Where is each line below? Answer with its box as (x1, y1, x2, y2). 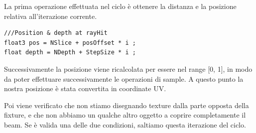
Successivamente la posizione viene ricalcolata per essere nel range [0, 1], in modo (4, 63, 253, 74)
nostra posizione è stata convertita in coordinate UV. (4, 83, 166, 94)
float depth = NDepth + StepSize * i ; (4, 49, 136, 56)
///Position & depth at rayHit (4, 29, 108, 37)
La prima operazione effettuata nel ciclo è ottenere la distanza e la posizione (4, 1, 237, 11)
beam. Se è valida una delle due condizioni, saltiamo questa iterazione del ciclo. (4, 119, 246, 130)
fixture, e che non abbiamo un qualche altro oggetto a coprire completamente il (4, 110, 246, 120)
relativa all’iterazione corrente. (4, 10, 97, 21)
